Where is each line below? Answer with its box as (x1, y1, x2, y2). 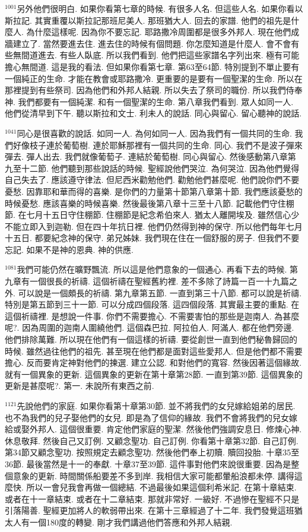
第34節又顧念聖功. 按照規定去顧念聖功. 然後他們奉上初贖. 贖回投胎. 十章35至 (5, 446, 300, 458)
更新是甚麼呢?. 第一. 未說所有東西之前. (5, 379, 154, 392)
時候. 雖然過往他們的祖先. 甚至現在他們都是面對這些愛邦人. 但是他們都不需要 (5, 344, 303, 357)
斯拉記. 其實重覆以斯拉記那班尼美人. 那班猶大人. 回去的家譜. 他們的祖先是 (5, 14, 291, 26)
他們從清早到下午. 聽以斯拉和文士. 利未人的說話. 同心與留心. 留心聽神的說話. (5, 107, 302, 119)
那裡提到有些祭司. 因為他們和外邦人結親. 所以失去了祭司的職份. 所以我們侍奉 (5, 84, 303, 96)
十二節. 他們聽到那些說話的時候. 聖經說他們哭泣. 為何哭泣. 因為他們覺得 (21, 161, 300, 174)
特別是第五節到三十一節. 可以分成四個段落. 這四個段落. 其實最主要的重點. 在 (5, 298, 300, 311)
